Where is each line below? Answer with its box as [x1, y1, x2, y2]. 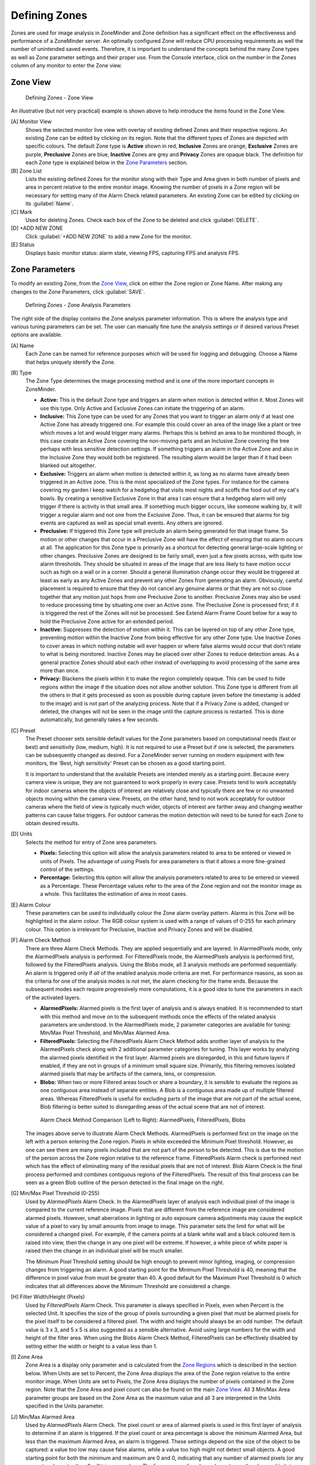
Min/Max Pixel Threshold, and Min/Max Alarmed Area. [40, 1029, 171, 1037]
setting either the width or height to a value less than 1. [25, 1343, 157, 1350]
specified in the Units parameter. [25, 1402, 105, 1409]
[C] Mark [11, 208, 33, 215]
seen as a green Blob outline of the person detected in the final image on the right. [25, 1179, 225, 1186]
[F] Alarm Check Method [11, 936, 70, 943]
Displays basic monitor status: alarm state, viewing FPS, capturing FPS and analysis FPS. [25, 249, 240, 256]
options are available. [11, 331, 63, 338]
